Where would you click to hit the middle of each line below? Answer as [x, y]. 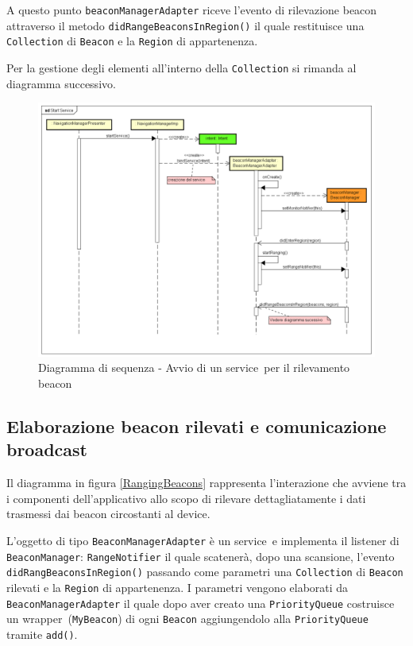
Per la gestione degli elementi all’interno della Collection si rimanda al [181, 67]
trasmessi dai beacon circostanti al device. [108, 514]
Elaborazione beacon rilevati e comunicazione [197, 426]
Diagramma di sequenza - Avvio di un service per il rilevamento [194, 367]
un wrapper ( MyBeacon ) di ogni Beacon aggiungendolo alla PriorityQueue [187, 619]
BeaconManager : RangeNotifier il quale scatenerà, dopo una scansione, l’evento [201, 556]
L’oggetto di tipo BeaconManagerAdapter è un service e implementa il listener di [203, 541]
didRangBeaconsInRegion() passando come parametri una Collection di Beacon [205, 572]
